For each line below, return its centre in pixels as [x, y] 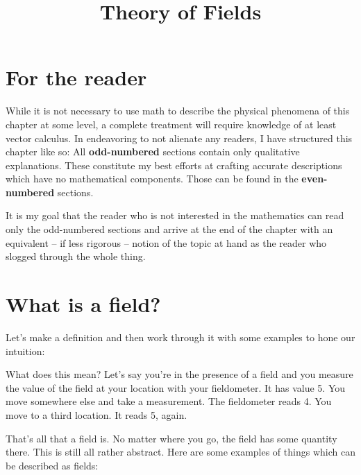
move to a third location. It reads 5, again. [96, 414]
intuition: [25, 351]
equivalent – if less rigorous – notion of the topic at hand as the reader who [166, 242]
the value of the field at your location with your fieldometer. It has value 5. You [176, 387]
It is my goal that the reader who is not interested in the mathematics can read [175, 215]
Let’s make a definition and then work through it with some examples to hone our [180, 337]
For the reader [76, 77]
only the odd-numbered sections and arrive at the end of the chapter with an [169, 229]
